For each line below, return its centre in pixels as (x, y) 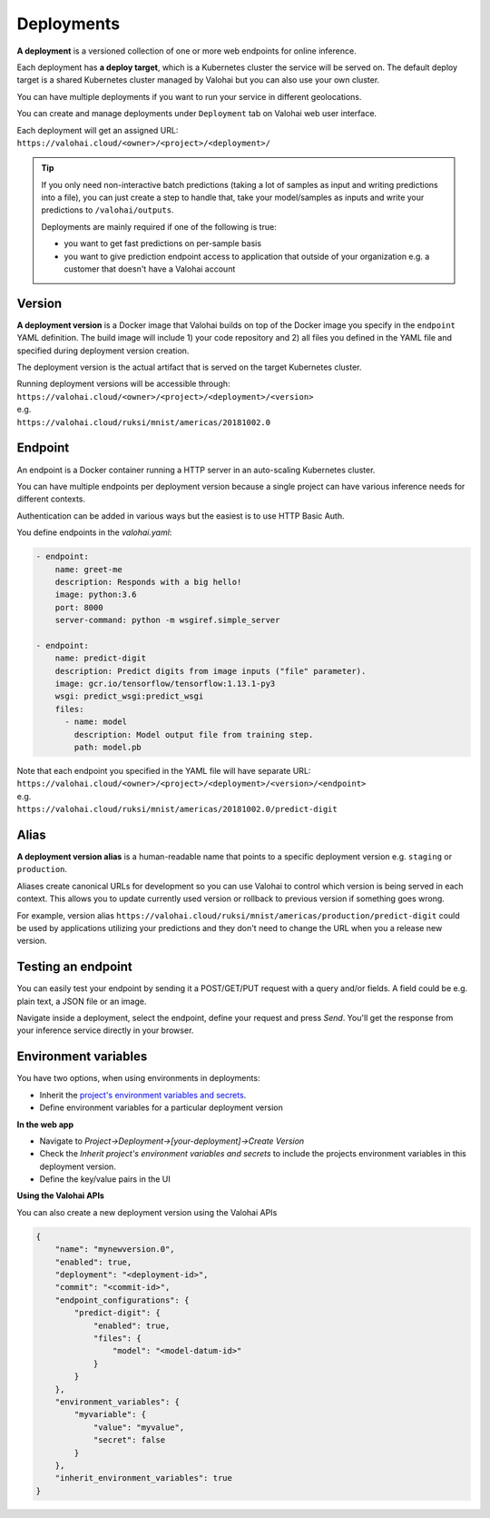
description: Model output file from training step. (194, 734)
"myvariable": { (110, 1414)
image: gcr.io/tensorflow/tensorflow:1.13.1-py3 (165, 684)
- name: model (96, 722)
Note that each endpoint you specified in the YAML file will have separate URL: (164, 770)
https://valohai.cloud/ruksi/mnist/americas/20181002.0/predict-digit (177, 809)
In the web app (45, 1124)
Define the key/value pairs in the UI (105, 1179)
